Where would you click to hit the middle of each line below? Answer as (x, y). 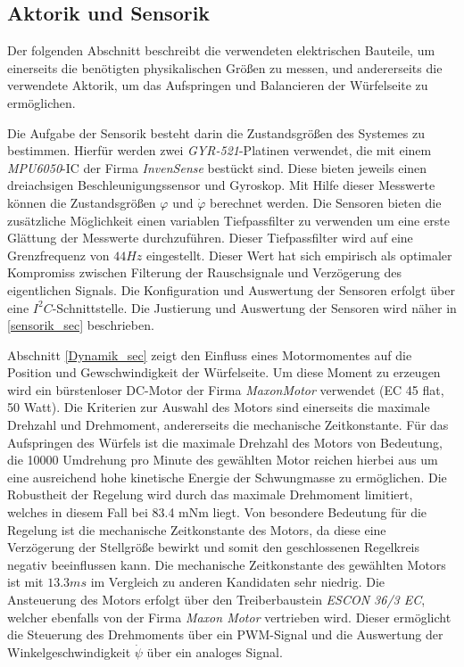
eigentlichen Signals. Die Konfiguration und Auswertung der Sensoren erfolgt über (231, 289)
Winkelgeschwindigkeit (69, 651)
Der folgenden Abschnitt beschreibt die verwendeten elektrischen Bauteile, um (221, 50)
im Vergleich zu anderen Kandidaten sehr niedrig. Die (238, 582)
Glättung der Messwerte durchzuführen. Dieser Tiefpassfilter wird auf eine (210, 238)
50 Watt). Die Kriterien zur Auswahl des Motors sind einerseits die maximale (219, 407)
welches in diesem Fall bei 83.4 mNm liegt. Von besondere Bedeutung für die (217, 512)
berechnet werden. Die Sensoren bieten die (325, 202)
